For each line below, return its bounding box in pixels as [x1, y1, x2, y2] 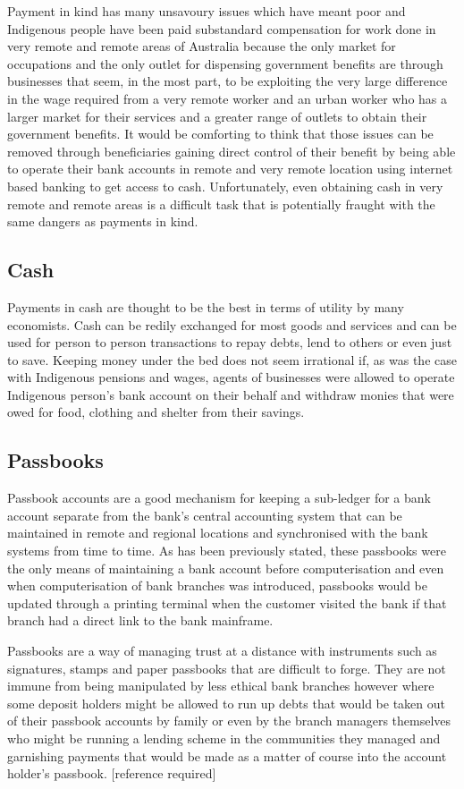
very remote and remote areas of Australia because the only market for [7, 37, 396, 55]
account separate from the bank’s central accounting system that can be [7, 505, 402, 524]
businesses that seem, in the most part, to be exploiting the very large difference [7, 72, 448, 90]
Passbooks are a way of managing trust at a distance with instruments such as [7, 641, 437, 660]
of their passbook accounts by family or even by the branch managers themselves [7, 711, 451, 730]
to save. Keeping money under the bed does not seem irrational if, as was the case [7, 350, 457, 369]
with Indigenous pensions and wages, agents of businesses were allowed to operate [7, 368, 455, 386]
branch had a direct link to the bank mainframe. [7, 611, 274, 630]
